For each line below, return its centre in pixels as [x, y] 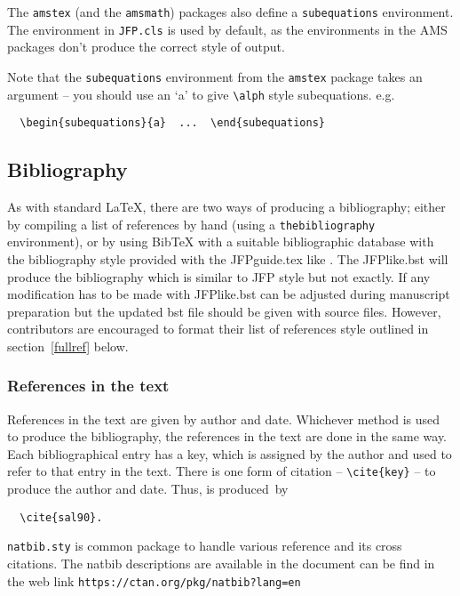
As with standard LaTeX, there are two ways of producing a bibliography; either [226, 207]
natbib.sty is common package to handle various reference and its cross [205, 546]
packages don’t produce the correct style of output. [146, 47]
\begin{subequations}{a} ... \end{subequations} [172, 123]
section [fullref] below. [68, 346]
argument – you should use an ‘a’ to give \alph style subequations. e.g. [201, 94]
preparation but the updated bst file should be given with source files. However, [224, 311]
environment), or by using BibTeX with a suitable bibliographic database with [221, 242]
